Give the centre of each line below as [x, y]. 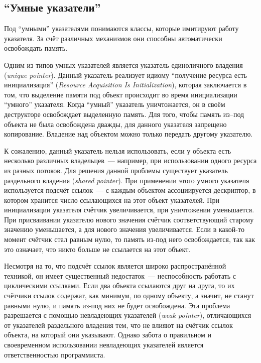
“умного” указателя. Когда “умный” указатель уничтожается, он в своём [115, 104]
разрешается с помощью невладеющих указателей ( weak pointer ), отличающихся [128, 315]
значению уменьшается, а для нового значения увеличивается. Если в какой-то [124, 229]
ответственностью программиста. [55, 354]
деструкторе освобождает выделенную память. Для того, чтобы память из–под [124, 114]
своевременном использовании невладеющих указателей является [104, 345]
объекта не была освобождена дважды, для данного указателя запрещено [115, 124]
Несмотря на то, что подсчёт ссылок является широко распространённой [115, 266]
